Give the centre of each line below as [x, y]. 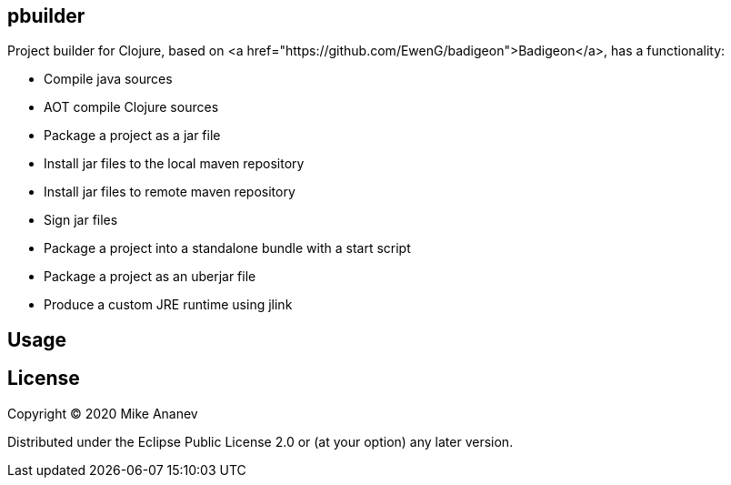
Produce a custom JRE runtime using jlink [168, 305]
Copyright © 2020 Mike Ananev [103, 413]
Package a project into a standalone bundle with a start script [227, 248]
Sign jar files [81, 220]
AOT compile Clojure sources [131, 107]
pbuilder [46, 16]
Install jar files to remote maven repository [170, 192]
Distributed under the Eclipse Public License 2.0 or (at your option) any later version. [260, 441]
